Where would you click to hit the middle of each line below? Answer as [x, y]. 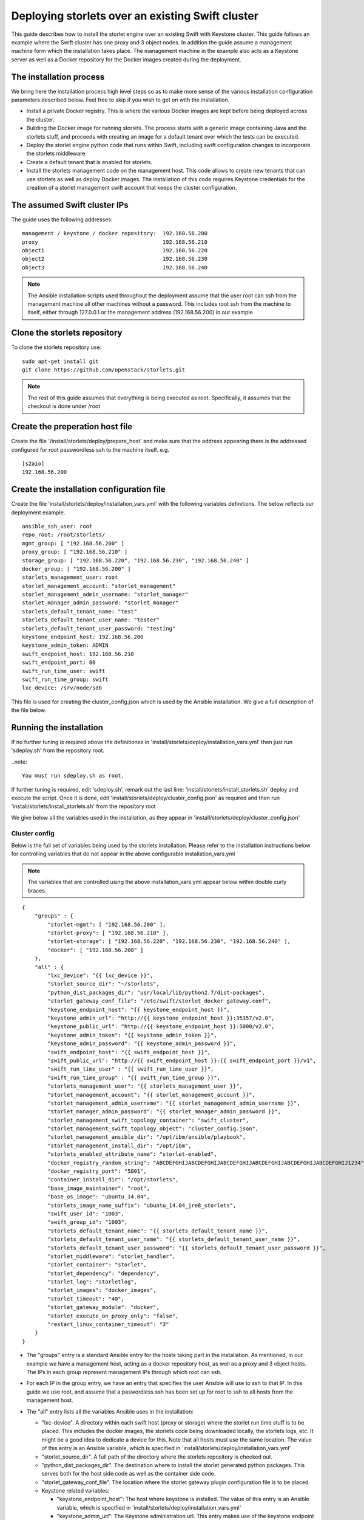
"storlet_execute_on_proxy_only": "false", [113, 1316]
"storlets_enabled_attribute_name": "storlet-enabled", [133, 1154]
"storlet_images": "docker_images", [102, 1290]
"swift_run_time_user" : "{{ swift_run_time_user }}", [131, 1069]
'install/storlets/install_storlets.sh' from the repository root [83, 806]
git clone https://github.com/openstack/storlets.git [103, 370]
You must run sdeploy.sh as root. [73, 776]
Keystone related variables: [76, 1491]
